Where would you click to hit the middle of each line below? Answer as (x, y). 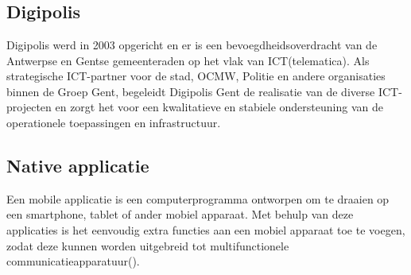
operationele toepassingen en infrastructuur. (114, 122)
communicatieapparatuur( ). (73, 261)
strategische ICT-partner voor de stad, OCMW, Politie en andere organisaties (196, 76)
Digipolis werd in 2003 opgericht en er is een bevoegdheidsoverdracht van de (192, 45)
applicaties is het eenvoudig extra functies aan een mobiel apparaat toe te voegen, (206, 229)
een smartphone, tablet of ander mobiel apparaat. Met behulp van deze (180, 214)
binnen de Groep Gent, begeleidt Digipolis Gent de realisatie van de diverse (191, 91)
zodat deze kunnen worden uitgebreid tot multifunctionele (148, 245)
